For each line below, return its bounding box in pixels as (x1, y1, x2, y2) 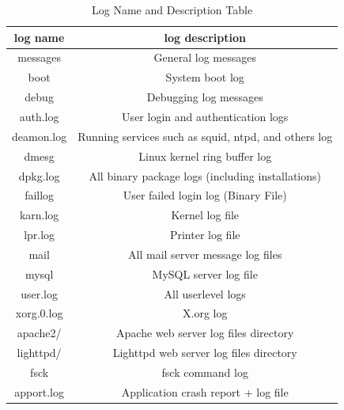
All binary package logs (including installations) (89, 167, 321, 184)
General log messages (153, 49, 256, 66)
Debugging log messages (146, 89, 263, 105)
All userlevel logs (164, 285, 246, 302)
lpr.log (24, 226, 55, 243)
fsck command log (161, 363, 248, 380)
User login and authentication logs (122, 108, 289, 124)
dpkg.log (18, 167, 60, 184)
